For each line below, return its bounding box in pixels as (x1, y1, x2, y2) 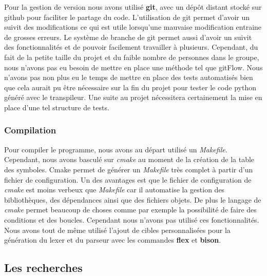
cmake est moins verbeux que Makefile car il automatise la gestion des (4, 184, 225, 195)
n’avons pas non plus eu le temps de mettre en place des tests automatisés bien (4, 72, 253, 83)
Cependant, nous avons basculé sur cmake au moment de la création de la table (4, 154, 255, 165)
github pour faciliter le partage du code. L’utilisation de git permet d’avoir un (4, 11, 250, 22)
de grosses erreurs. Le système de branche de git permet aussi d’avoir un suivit (4, 31, 252, 42)
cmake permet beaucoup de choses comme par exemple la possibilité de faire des (4, 204, 257, 215)
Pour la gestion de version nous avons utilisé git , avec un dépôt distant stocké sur (4, 2, 262, 12)
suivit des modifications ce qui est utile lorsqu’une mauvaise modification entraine (4, 22, 262, 32)
